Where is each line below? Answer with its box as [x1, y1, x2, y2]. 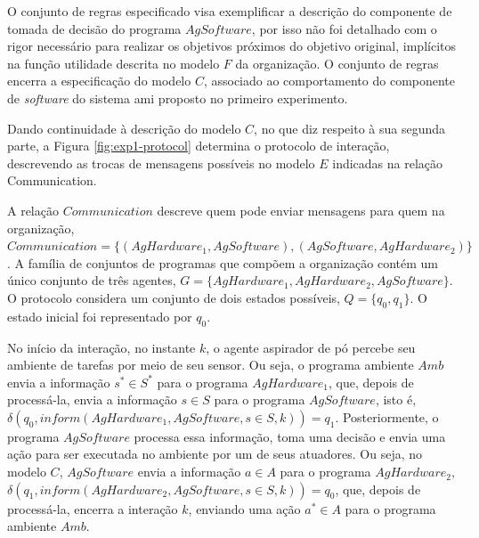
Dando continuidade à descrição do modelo [7, 118, 241, 137]
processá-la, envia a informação [7, 390, 177, 409]
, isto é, [375, 390, 417, 409]
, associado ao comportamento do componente [203, 71, 456, 90]
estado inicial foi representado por [7, 306, 192, 325]
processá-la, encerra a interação [7, 499, 178, 518]
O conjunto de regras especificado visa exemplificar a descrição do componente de [7, 2, 452, 20]
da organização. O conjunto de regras [235, 53, 439, 72]
